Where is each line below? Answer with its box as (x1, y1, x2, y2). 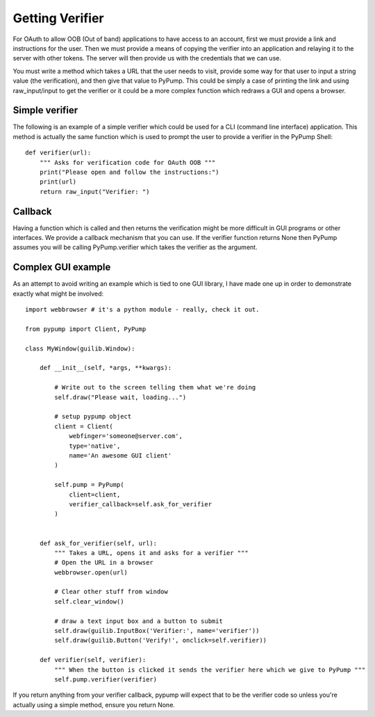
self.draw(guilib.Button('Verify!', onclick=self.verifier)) (54, 636, 267, 645)
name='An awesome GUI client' (69, 451, 172, 459)
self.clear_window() (54, 597, 124, 605)
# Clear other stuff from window (54, 588, 168, 596)
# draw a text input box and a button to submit (54, 617, 224, 625)
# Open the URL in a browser (54, 558, 154, 567)
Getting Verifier (12, 10, 104, 26)
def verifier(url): (25, 149, 92, 156)
